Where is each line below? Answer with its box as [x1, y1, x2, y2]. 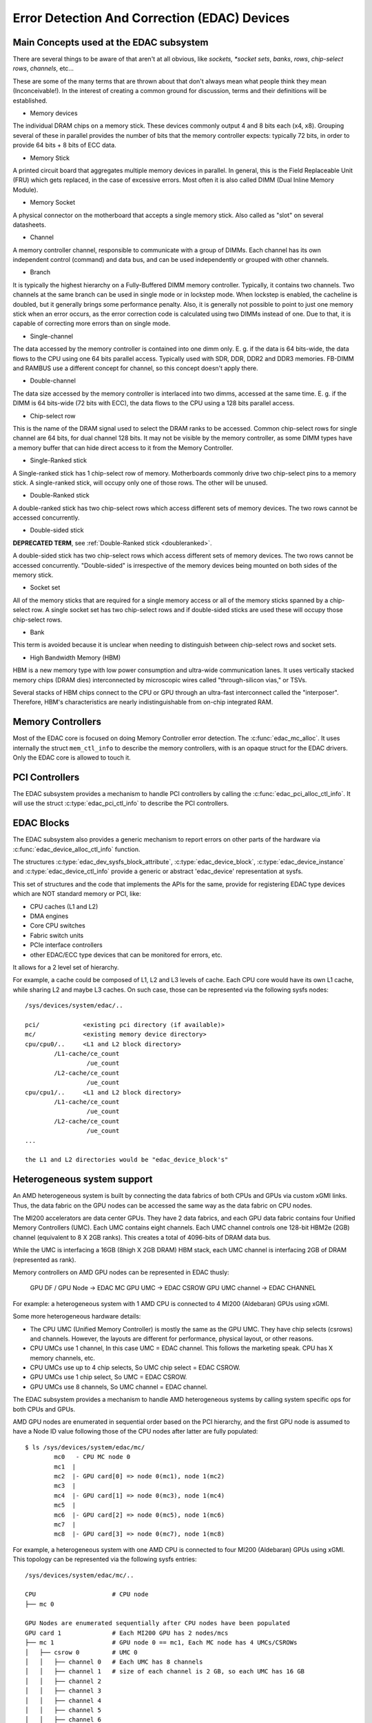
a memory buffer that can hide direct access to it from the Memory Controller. [12, 443, 234, 451]
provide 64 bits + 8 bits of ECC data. [12, 141, 116, 150]
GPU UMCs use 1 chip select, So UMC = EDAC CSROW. [30, 1373, 187, 1381]
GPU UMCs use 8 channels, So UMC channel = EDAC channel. [30, 1383, 208, 1391]
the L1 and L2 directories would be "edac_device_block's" [25, 1156, 229, 1164]
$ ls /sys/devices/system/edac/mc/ [25, 1443, 145, 1451]
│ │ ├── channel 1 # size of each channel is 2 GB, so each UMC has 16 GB [25, 1668, 305, 1675]
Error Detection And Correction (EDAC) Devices [12, 10, 290, 26]
